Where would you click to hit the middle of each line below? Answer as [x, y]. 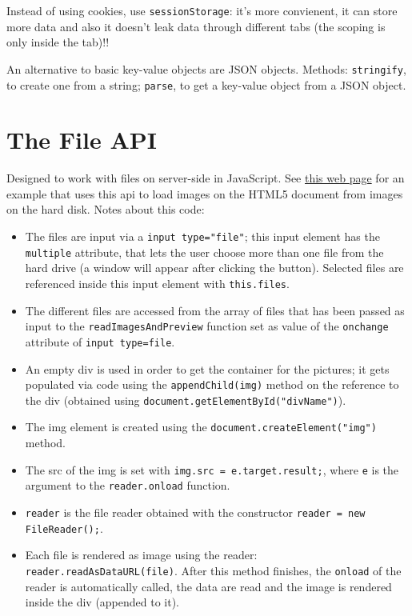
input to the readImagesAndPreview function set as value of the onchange [207, 326]
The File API [82, 140]
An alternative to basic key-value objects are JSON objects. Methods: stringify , [206, 68]
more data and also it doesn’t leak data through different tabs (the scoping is [196, 26]
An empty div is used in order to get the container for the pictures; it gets [207, 368]
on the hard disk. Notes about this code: [106, 209]
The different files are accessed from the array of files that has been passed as [215, 310]
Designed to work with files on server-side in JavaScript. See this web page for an [206, 178]
